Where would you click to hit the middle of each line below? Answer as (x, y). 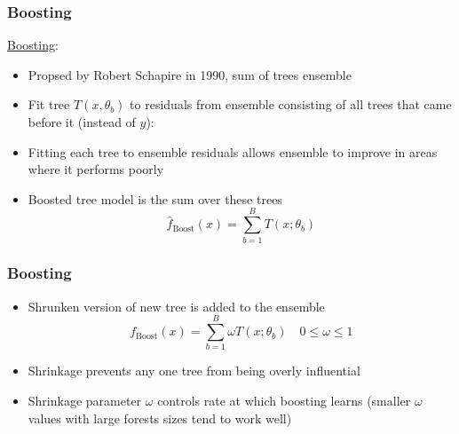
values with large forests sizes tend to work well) (160, 418)
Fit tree (49, 104)
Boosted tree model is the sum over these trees (155, 198)
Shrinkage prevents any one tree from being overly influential (194, 371)
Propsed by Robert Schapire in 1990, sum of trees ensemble (190, 74)
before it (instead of (82, 122)
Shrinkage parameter (85, 401)
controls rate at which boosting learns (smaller (284, 401)
